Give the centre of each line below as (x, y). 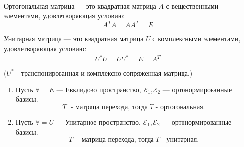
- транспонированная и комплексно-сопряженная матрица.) (105, 73)
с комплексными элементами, (197, 39)
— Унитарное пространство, (98, 122)
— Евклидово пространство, (99, 89)
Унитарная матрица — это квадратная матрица (74, 39)
